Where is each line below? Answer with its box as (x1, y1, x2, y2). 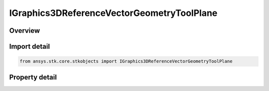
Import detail (9, 42, 50, 51)
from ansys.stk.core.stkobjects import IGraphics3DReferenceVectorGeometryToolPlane (19, 59, 233, 64)
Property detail (9, 73, 57, 82)
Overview (9, 26, 40, 35)
